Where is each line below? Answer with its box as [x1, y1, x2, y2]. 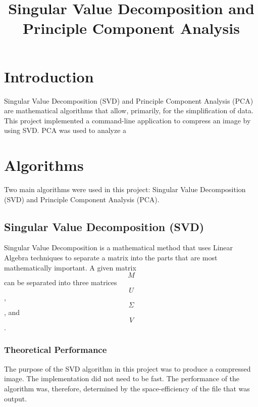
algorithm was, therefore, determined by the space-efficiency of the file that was [4, 383, 250, 393]
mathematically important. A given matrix [4, 262, 136, 273]
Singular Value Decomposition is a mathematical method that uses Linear [4, 242, 233, 253]
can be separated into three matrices [4, 277, 117, 288]
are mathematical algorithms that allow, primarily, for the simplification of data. [4, 105, 253, 116]
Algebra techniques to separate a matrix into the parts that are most [4, 252, 218, 262]
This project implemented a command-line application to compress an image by [4, 115, 251, 125]
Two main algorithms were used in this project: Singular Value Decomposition [4, 184, 246, 194]
